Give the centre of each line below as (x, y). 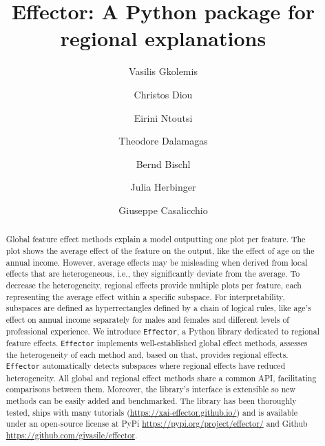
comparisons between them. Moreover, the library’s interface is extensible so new (151, 389)
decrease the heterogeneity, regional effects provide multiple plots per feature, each (154, 285)
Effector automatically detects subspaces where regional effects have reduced (146, 366)
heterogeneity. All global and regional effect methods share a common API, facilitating (161, 378)
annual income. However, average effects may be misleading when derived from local (157, 262)
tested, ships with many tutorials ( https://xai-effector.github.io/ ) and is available (152, 412)
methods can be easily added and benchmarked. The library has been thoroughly (151, 400)
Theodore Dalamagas (163, 141)
